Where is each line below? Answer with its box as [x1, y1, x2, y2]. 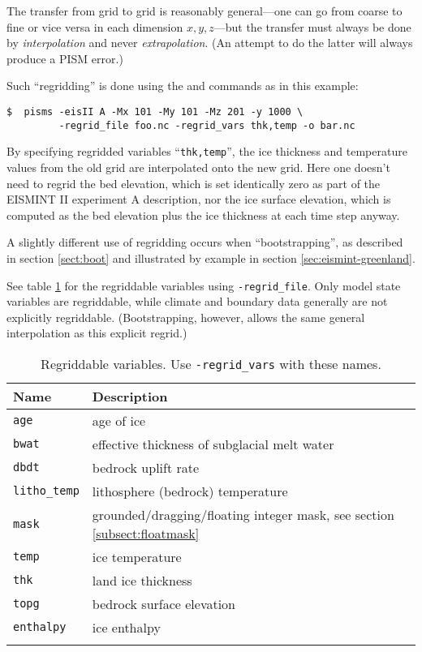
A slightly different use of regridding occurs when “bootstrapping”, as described [6, 234, 403, 251]
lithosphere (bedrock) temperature [92, 481, 288, 500]
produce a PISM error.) [6, 49, 123, 66]
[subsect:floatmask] [92, 523, 200, 543]
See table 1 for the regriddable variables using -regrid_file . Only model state [6, 277, 401, 294]
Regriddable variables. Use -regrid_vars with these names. [41, 354, 381, 373]
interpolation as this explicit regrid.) [6, 324, 187, 341]
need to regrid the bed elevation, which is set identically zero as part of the [6, 174, 381, 191]
